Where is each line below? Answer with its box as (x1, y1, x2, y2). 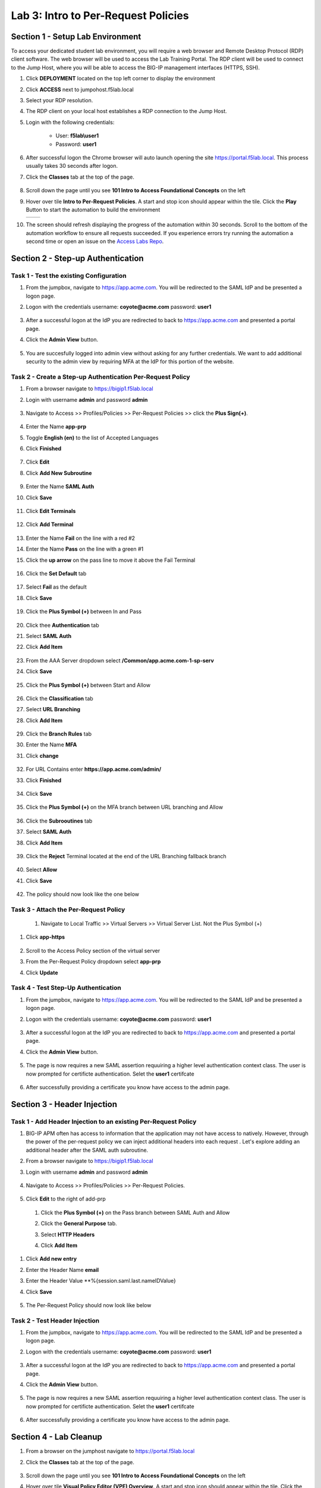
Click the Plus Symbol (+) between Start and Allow (26, 682, 151, 689)
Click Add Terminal (26, 521, 74, 528)
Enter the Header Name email (26, 1266, 99, 1273)
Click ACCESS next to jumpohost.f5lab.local (26, 86, 134, 93)
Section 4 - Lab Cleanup (11, 1432, 102, 1442)
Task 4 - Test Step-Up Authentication (11, 984, 121, 992)
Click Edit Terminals (26, 508, 76, 515)
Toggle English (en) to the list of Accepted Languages (26, 434, 159, 441)
